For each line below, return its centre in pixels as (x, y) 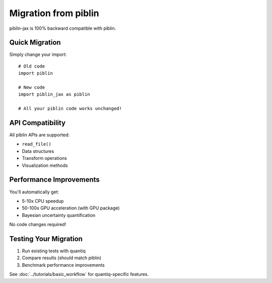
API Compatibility (37, 123)
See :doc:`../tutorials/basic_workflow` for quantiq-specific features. (79, 274)
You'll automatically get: (34, 192)
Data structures (38, 151)
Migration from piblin (54, 13)
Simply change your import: (38, 54)
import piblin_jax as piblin (54, 94)
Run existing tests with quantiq (54, 251)
